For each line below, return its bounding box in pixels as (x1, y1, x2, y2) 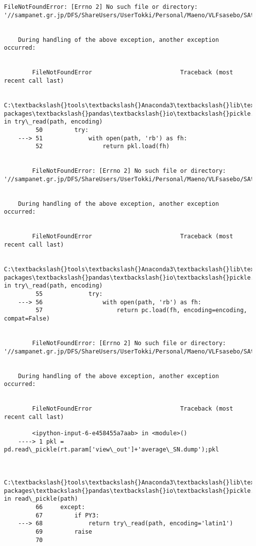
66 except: (35, 504, 85, 511)
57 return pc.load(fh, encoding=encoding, (35, 307, 247, 314)
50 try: (35, 126, 89, 133)
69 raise (35, 528, 92, 535)
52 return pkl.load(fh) (35, 143, 170, 150)
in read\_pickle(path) (4, 495, 78, 503)
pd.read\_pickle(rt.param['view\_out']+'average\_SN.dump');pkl (4, 446, 219, 453)
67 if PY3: (35, 512, 99, 519)
